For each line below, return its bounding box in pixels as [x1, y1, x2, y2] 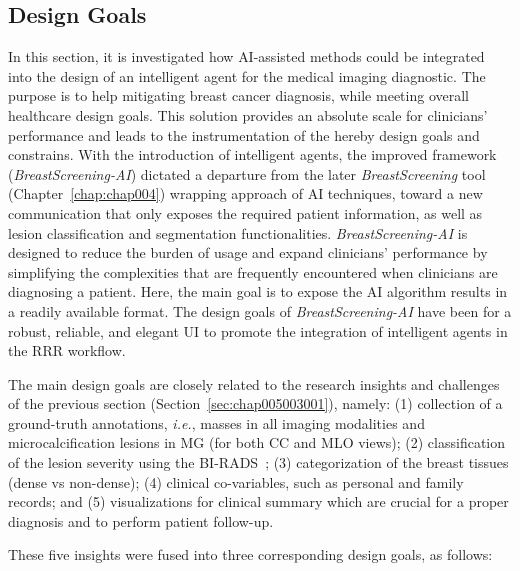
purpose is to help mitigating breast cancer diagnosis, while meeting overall [8, 85, 469, 106]
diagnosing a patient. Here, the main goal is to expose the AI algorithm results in [8, 281, 508, 302]
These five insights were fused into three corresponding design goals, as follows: [8, 544, 493, 565]
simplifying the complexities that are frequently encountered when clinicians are [8, 261, 498, 282]
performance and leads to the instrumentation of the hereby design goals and [8, 124, 480, 145]
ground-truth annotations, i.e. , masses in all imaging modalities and [8, 412, 425, 433]
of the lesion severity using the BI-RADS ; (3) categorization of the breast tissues [8, 452, 509, 473]
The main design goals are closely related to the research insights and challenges [8, 373, 500, 394]
